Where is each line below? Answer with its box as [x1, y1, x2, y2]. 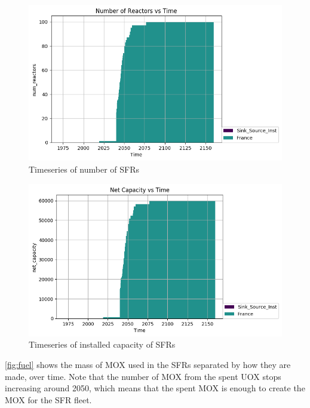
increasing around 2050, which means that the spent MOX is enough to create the [5, 382, 305, 394]
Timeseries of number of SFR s [29, 163, 140, 175]
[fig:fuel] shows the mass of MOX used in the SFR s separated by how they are [5, 358, 291, 370]
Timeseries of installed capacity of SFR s [29, 338, 176, 351]
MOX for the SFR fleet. [5, 393, 92, 406]
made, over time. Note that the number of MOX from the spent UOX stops [5, 370, 281, 382]
